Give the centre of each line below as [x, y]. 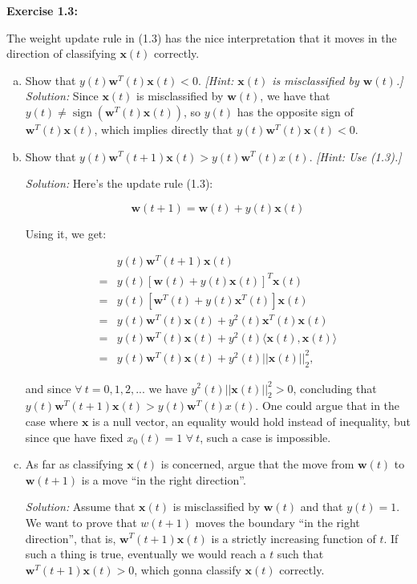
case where [52, 421]
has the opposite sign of [295, 111]
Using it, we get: [66, 233]
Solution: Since [62, 96]
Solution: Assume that [80, 507]
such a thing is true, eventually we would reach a [146, 554]
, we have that [295, 96]
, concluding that [335, 388]
